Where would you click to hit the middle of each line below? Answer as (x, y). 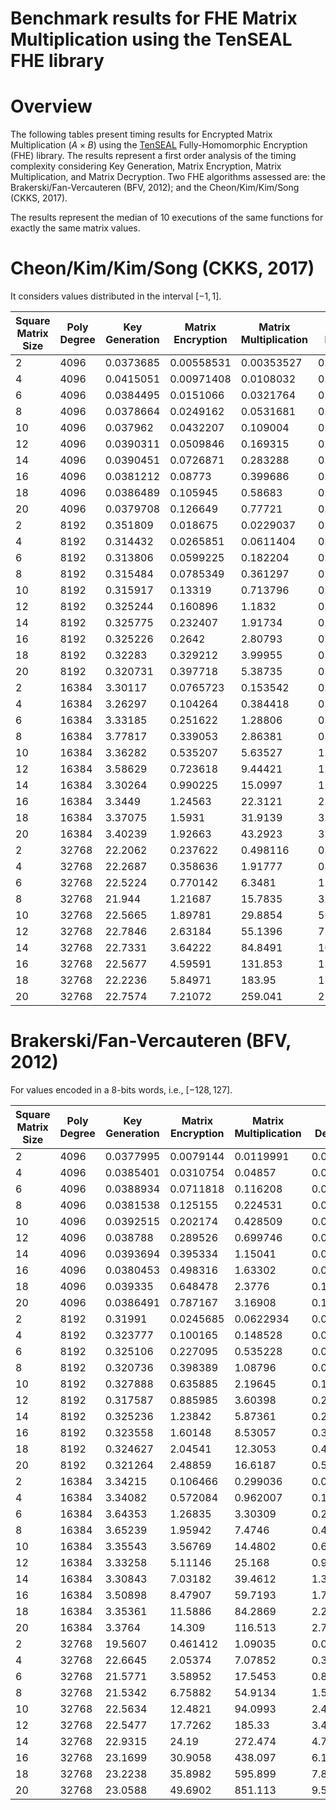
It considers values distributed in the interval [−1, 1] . (116, 296)
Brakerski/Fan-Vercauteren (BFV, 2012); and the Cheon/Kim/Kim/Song (155, 188)
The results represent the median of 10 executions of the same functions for (167, 218)
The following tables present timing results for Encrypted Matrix (141, 134)
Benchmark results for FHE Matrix (154, 18)
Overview (51, 106)
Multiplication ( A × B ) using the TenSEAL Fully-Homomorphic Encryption (159, 145)
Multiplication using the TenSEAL (151, 39)
